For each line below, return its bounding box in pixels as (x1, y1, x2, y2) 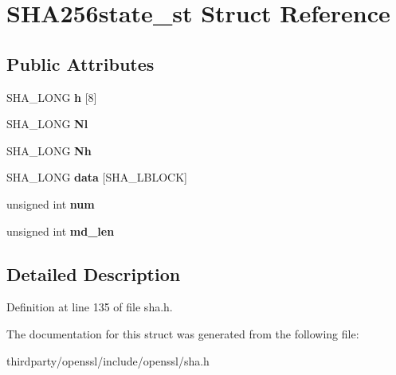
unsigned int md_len (6, 222, 115, 239)
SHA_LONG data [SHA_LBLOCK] (6, 169, 187, 186)
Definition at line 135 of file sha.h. (6, 299, 173, 315)
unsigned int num (6, 195, 95, 212)
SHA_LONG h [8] (6, 88, 97, 105)
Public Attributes (6, 51, 155, 76)
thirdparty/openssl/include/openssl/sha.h (6, 352, 210, 369)
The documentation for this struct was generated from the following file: (6, 325, 359, 342)
